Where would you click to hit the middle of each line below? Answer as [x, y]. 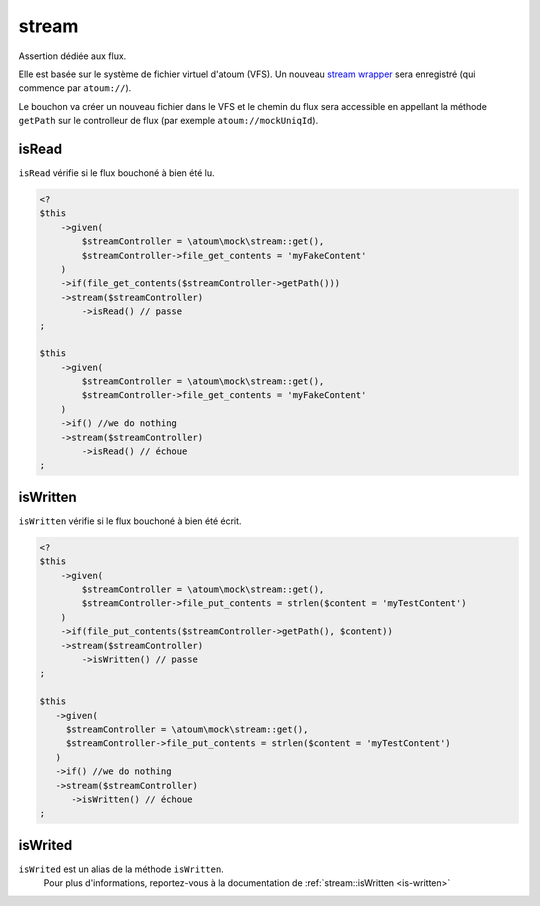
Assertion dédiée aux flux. [72, 56]
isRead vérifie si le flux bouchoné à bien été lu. [116, 173]
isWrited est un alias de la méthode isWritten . [121, 869]
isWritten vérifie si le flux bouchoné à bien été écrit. [130, 521]
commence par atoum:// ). [75, 88]
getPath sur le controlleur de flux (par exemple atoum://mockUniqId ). [168, 121]
